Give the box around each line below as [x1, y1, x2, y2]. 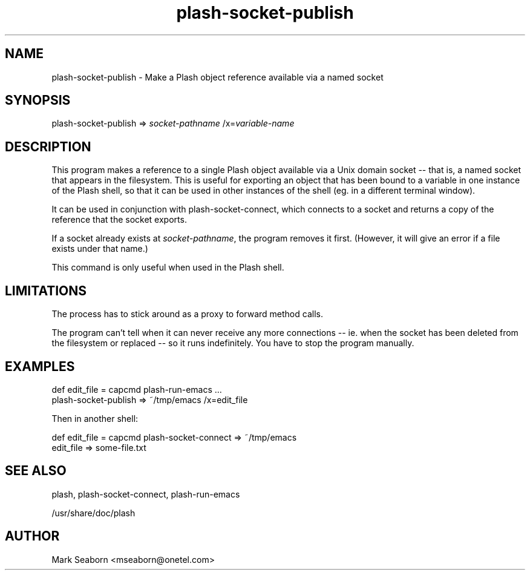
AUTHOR [5, 528, 60, 544]
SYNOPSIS [5, 93, 71, 108]
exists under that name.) [51, 243, 148, 254]
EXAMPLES [5, 358, 75, 374]
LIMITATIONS [5, 283, 87, 298]
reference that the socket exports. [51, 214, 187, 225]
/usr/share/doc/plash [51, 507, 136, 518]
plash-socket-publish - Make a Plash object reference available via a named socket [51, 71, 384, 82]
